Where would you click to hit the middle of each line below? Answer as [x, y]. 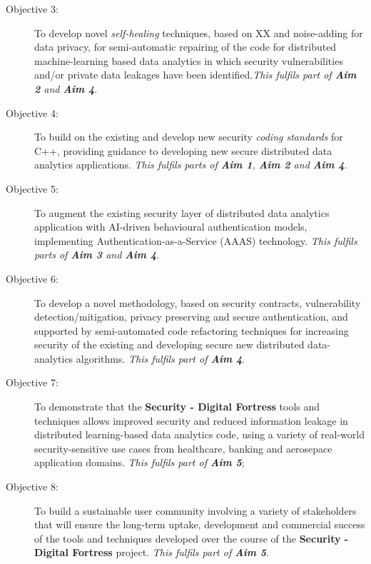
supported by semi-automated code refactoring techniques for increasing [192, 330]
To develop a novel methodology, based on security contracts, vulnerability [198, 302]
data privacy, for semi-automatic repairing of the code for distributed [185, 47]
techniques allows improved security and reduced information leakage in [191, 420]
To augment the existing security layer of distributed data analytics [182, 212]
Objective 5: [32, 188]
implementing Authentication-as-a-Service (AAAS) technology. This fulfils [196, 240]
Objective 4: [32, 112]
